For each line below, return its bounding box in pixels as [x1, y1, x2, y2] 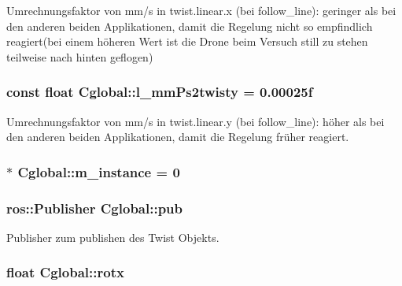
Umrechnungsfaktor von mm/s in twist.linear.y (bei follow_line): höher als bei [6, 113, 385, 129]
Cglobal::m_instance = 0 [17, 162, 180, 181]
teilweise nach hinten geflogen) [6, 48, 153, 65]
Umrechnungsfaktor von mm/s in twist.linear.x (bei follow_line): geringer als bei [6, 2, 396, 18]
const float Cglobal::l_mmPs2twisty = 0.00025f [6, 82, 313, 102]
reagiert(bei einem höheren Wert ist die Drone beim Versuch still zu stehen [6, 33, 368, 50]
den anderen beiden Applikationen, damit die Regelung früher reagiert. [6, 128, 349, 145]
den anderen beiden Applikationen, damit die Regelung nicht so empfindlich [6, 17, 373, 34]
